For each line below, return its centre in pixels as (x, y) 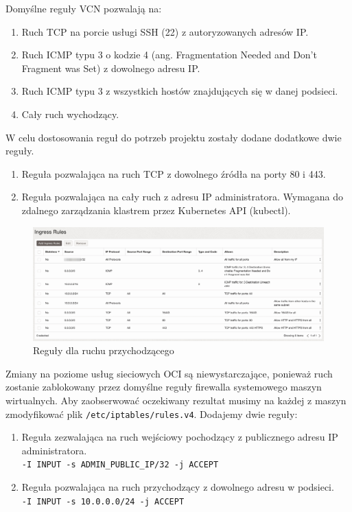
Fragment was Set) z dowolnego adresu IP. (111, 68)
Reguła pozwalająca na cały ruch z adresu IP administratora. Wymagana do (183, 197)
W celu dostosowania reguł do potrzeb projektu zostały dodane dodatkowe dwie (174, 137)
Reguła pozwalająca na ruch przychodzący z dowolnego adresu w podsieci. (178, 487)
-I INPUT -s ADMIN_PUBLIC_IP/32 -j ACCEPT (120, 465)
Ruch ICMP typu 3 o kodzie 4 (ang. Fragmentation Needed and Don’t (169, 55)
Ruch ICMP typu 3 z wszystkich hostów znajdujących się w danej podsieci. (180, 91)
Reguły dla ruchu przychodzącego (104, 350)
